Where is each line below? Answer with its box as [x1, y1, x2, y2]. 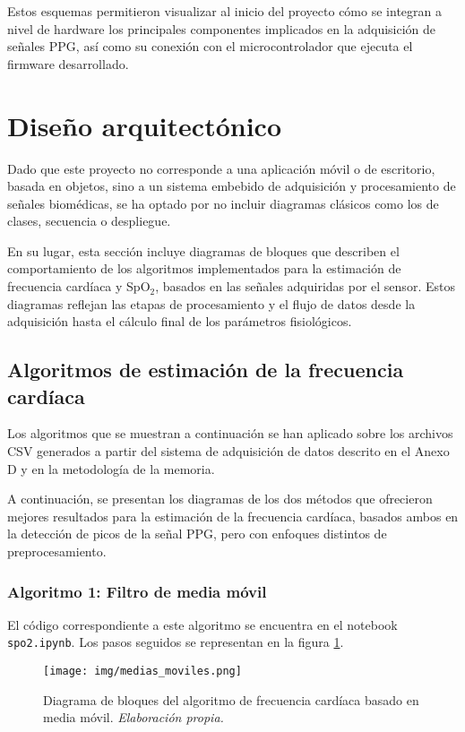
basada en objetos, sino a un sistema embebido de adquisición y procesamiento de [7, 177, 456, 195]
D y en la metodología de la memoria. [7, 459, 215, 478]
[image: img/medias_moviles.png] [43, 665, 242, 678]
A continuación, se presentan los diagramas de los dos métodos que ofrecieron [7, 489, 433, 508]
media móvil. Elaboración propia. [43, 708, 224, 727]
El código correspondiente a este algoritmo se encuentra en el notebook [7, 615, 398, 633]
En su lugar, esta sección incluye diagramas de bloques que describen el [7, 241, 400, 260]
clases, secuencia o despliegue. [7, 211, 171, 230]
